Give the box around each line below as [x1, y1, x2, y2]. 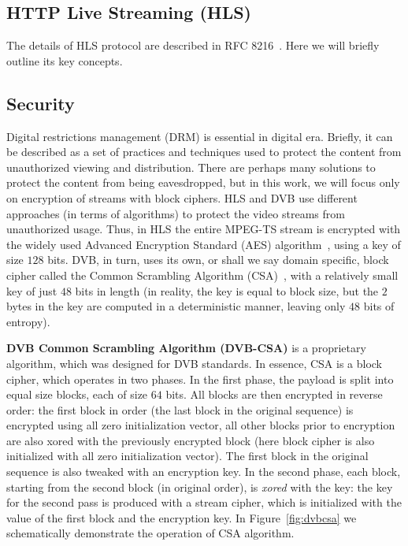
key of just [6, 282, 57, 299]
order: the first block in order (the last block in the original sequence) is [6, 401, 354, 418]
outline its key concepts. [6, 52, 123, 69]
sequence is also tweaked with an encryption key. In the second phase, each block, [6, 463, 401, 480]
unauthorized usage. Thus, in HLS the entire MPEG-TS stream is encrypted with [6, 221, 401, 237]
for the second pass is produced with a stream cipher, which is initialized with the [6, 494, 402, 511]
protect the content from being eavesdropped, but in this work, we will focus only [6, 174, 400, 191]
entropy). [6, 313, 50, 329]
